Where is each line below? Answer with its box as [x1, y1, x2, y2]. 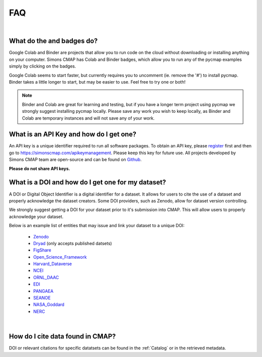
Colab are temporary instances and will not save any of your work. [22, 115, 155, 121]
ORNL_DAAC [33, 274, 59, 280]
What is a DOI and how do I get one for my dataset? [9, 178, 166, 187]
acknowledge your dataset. [9, 214, 64, 219]
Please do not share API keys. [9, 165, 70, 171]
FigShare [33, 247, 51, 253]
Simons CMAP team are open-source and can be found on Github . [9, 157, 142, 162]
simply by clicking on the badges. [9, 63, 76, 69]
